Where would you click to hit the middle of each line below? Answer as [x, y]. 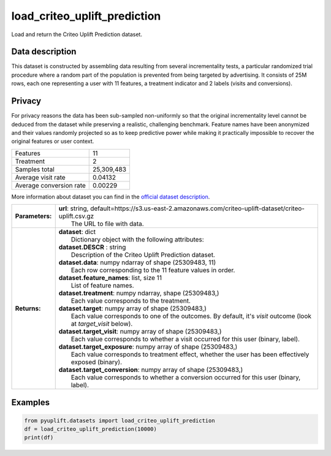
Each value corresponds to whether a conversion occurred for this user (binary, [186, 378]
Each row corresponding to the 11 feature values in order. [153, 270]
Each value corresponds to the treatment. [131, 301]
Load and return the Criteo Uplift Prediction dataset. [77, 34]
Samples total [35, 169]
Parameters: [33, 216]
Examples [31, 402]
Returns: [28, 308]
